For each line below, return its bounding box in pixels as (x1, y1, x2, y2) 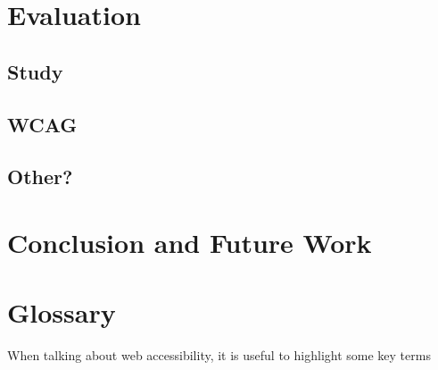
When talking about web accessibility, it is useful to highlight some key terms (7, 346, 431, 365)
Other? (7, 163, 73, 190)
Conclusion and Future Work (7, 223, 372, 260)
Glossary (7, 294, 116, 331)
